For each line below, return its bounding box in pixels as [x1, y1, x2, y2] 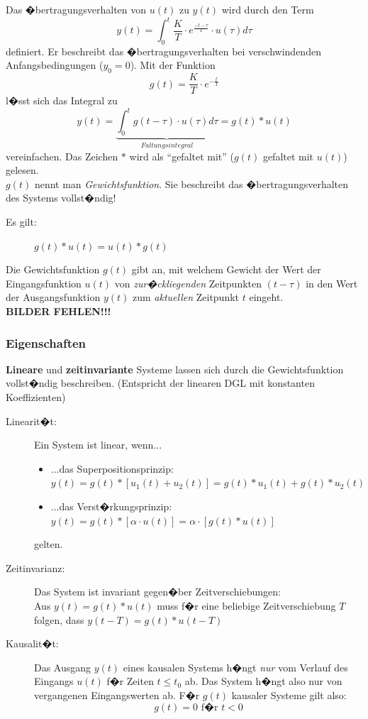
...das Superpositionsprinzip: [50, 461, 174, 476]
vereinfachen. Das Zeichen [6, 148, 118, 163]
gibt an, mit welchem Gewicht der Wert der [131, 262, 321, 277]
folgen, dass [34, 612, 84, 627]
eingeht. [249, 290, 284, 304]
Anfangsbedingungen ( [6, 57, 104, 72]
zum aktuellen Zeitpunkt [132, 290, 240, 304]
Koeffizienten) [6, 390, 66, 405]
